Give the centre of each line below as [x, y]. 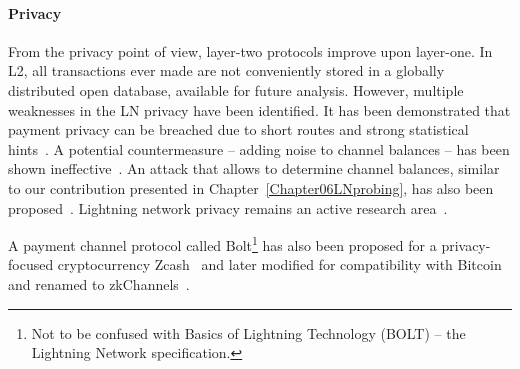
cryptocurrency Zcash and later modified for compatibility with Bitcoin [279, 264]
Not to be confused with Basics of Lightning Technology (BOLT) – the [248, 332]
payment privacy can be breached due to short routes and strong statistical [238, 129]
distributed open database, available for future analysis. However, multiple [236, 89]
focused [31, 264]
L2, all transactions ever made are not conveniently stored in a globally [226, 70]
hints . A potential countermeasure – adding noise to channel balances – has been [259, 148]
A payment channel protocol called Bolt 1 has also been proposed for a [222, 243]
